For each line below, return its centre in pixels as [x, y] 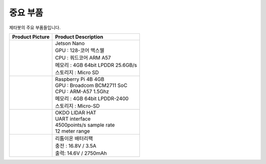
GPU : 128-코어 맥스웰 [80, 50]
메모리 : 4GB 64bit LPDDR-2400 [92, 98]
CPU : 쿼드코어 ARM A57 [83, 57]
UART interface [73, 119]
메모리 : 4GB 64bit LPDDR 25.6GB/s [96, 65]
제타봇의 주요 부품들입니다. [35, 27]
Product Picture [31, 37]
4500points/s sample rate [85, 125]
